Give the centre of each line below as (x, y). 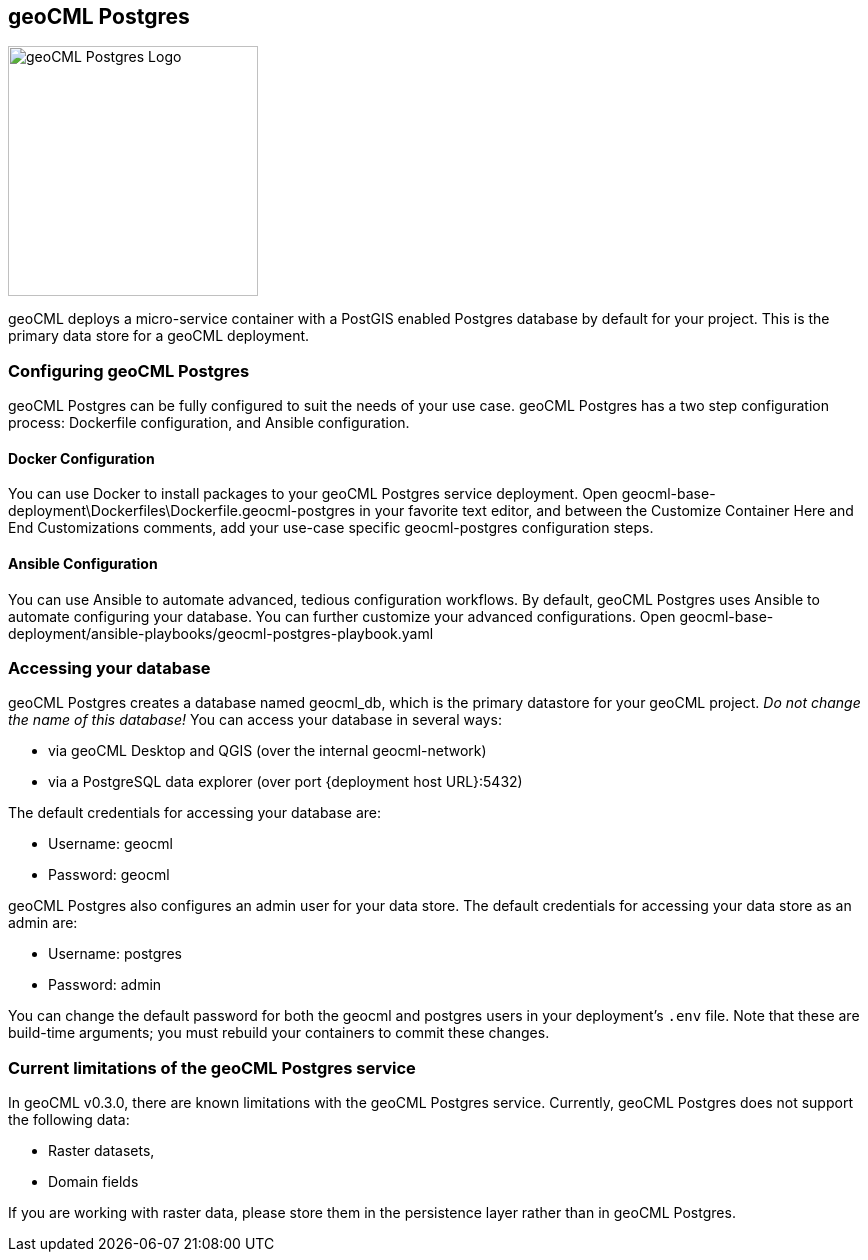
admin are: (43, 923)
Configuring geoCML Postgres (129, 370)
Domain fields (93, 1182)
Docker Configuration (81, 458)
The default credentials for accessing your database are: (195, 813)
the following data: (69, 1120)
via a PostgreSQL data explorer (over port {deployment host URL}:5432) (285, 782)
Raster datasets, (101, 1151)
